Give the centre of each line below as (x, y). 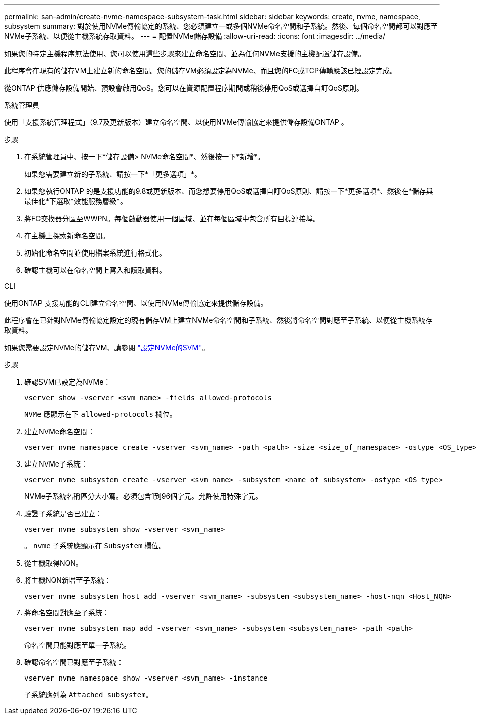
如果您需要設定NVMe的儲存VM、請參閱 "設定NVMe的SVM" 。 (107, 347)
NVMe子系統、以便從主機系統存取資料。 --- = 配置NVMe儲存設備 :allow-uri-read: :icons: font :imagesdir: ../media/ (195, 36)
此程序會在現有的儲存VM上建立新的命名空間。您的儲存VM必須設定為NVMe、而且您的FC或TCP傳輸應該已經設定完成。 (201, 71)
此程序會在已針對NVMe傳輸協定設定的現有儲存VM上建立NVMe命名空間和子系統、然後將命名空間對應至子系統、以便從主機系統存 (218, 320)
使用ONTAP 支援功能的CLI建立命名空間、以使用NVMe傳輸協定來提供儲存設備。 (136, 303)
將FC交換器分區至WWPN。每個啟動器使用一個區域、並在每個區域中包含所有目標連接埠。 (172, 218)
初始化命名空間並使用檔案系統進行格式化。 (95, 253)
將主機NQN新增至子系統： (68, 580)
